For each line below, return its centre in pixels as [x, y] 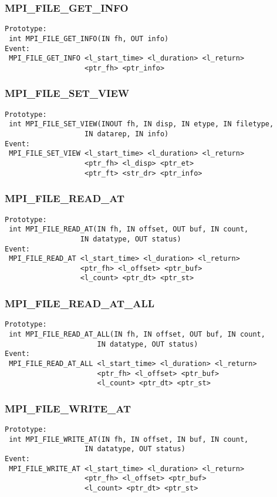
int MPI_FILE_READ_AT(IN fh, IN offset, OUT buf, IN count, [129, 229]
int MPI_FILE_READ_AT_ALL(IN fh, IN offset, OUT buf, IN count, [137, 334]
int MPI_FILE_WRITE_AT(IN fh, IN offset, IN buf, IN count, [129, 439]
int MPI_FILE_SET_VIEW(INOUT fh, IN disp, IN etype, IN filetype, [141, 124]
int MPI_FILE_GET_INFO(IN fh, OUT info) [89, 38]
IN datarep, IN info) [127, 134]
